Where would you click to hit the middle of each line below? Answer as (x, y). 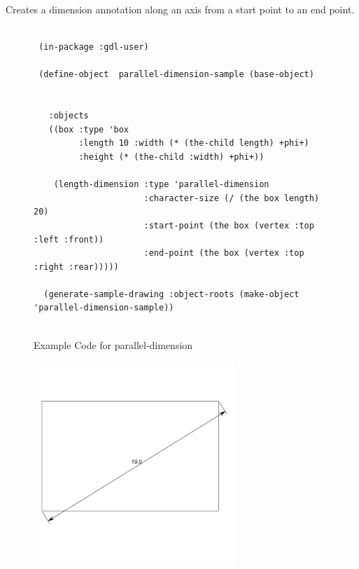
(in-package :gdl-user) (94, 47)
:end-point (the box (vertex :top (224, 253)
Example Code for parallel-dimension (113, 344)
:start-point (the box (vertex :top (229, 225)
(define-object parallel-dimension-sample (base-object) (176, 75)
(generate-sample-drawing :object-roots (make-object (171, 294)
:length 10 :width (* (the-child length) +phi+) (194, 143)
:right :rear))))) (76, 267)
